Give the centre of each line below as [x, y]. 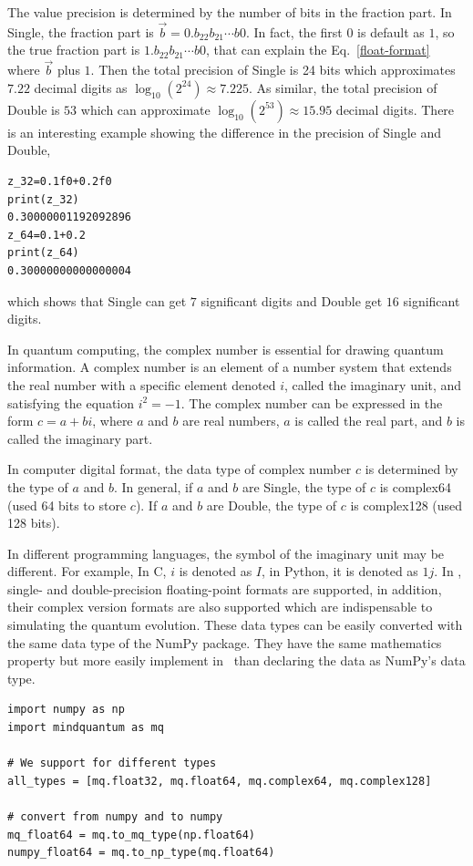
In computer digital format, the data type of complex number [180, 469]
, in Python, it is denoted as [340, 571]
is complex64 [415, 486]
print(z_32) [43, 199]
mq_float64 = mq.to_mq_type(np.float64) [132, 835]
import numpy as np [66, 710]
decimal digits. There [395, 109]
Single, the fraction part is [81, 31]
